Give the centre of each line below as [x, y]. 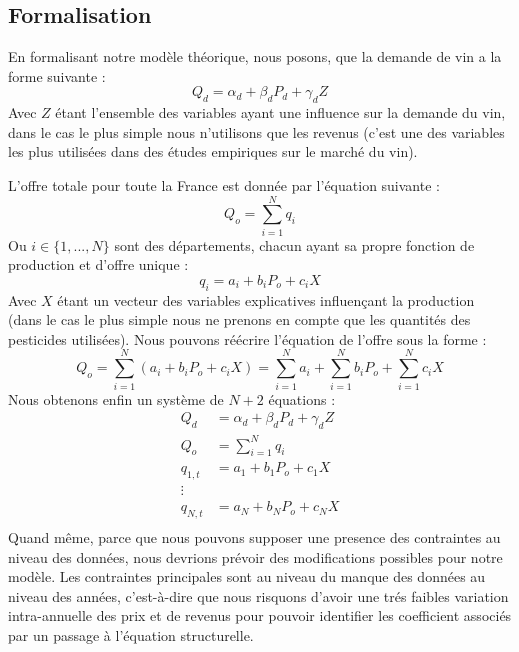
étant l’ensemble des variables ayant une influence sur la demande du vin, [280, 112]
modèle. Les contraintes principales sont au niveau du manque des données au [247, 576]
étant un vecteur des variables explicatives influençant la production [266, 299]
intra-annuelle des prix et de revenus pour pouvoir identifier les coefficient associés [260, 615]
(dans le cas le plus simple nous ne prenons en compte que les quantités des [239, 319]
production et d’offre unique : [98, 264]
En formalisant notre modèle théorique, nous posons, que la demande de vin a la [255, 56]
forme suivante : [57, 75]
